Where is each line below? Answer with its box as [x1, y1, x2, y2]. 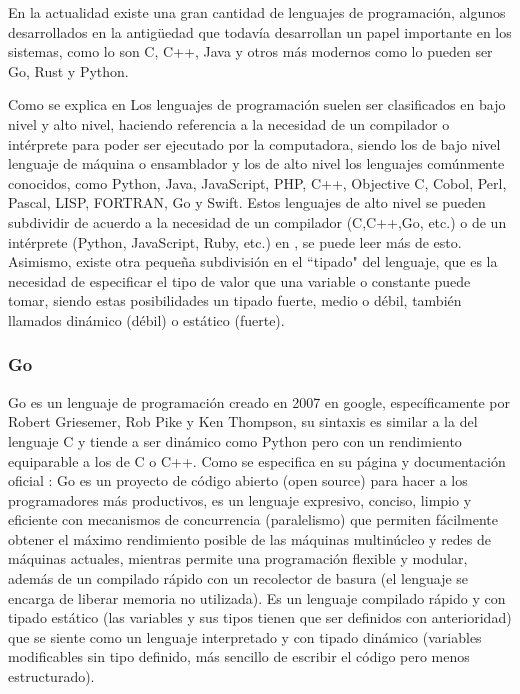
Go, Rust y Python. [8, 60, 129, 81]
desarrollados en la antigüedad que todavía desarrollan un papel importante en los [8, 21, 512, 42]
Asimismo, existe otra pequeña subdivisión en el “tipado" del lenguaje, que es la [8, 251, 498, 272]
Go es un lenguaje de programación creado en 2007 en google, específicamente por [8, 391, 511, 412]
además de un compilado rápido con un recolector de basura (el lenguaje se [8, 568, 469, 589]
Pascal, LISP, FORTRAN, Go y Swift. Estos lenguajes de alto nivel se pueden [8, 192, 486, 213]
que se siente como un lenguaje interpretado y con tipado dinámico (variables [8, 626, 482, 647]
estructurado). [8, 666, 95, 687]
